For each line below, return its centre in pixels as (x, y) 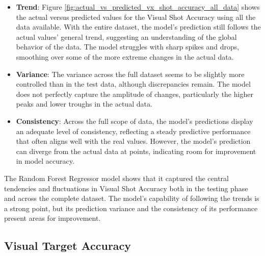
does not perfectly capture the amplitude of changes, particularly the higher (135, 94)
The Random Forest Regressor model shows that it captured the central (116, 178)
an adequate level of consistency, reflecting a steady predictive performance (133, 131)
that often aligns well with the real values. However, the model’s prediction (133, 141)
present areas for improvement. (52, 218)
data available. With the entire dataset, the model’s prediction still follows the (138, 27)
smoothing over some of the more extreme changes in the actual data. (125, 56)
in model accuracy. (45, 161)
